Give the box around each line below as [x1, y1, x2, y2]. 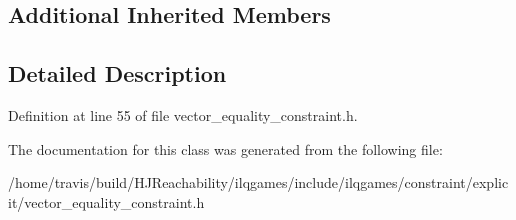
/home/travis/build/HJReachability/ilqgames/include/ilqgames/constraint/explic [8, 172, 509, 193]
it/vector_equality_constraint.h [8, 191, 205, 212]
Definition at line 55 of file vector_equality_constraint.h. [8, 104, 358, 125]
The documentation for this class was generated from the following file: [8, 138, 443, 159]
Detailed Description [8, 58, 227, 89]
